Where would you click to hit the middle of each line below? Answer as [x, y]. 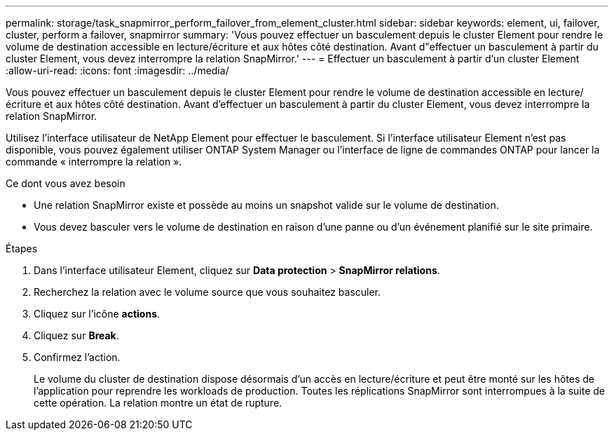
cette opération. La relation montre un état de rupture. [158, 403]
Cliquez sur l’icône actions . [97, 314]
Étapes [22, 248]
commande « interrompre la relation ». [94, 162]
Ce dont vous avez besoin [66, 183]
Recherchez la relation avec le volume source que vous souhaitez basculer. [207, 292]
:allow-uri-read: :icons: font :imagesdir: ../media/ [117, 70]
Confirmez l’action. [77, 357]
